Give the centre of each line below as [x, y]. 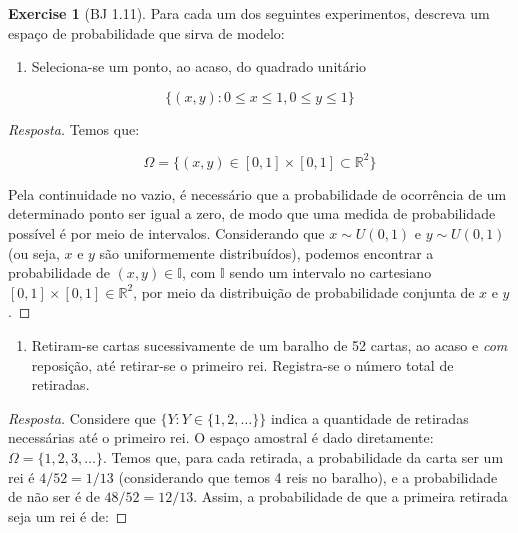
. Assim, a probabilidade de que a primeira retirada [350, 496]
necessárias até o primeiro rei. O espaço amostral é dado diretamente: [221, 437]
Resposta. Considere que [82, 417]
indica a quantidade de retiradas [369, 417]
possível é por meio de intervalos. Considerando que [166, 233]
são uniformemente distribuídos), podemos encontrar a [266, 252]
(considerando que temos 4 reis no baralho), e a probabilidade [308, 476]
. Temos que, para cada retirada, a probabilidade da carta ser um [303, 457]
